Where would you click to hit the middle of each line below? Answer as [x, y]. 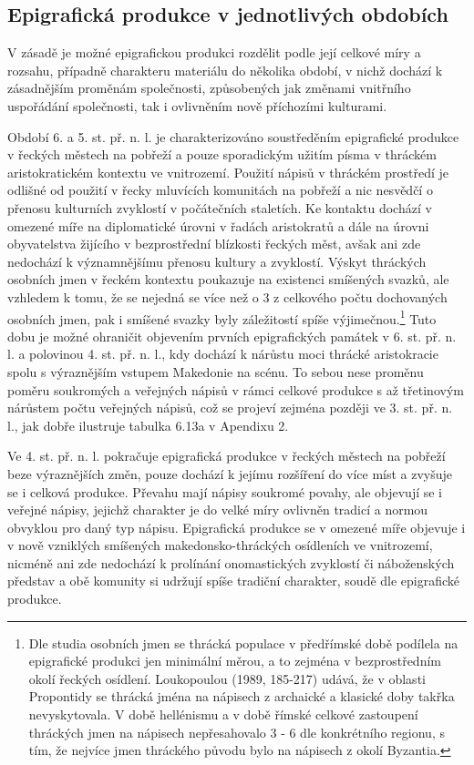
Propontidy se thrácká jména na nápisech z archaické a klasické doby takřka [242, 696]
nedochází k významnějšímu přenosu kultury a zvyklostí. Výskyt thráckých [217, 261]
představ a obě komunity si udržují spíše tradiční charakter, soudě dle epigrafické [234, 581]
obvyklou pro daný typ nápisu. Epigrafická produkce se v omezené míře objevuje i [237, 527]
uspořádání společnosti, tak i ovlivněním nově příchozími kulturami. [197, 105]
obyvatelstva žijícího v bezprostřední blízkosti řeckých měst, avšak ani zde [214, 244]
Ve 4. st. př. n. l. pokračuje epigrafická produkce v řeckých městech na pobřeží [227, 456]
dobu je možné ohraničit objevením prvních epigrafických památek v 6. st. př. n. [232, 336]
